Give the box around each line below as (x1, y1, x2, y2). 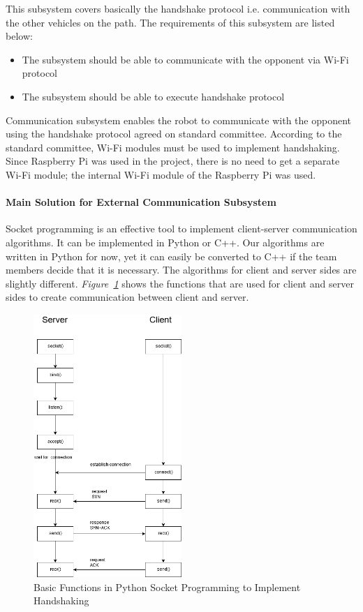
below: (6, 29, 33, 43)
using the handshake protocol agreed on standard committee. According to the (6, 126, 342, 141)
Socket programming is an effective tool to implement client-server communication (6, 221, 357, 236)
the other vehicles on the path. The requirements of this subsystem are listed (6, 15, 335, 29)
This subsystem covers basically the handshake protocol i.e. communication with (6, 1, 350, 15)
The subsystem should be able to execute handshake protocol (22, 89, 285, 103)
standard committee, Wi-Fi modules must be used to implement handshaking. (6, 140, 340, 154)
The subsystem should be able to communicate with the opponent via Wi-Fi (22, 52, 349, 66)
